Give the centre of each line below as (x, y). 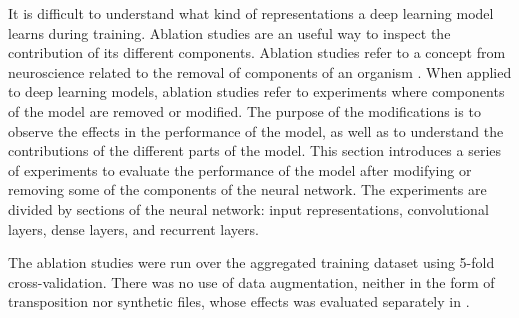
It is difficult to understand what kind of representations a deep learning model (251, 13)
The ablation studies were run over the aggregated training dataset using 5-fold (251, 262)
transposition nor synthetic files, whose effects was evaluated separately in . (239, 301)
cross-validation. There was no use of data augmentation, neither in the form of (251, 281)
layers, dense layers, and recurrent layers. (133, 228)
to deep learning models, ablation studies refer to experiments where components (256, 91)
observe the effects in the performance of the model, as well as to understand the (256, 130)
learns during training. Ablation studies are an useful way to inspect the (229, 32)
